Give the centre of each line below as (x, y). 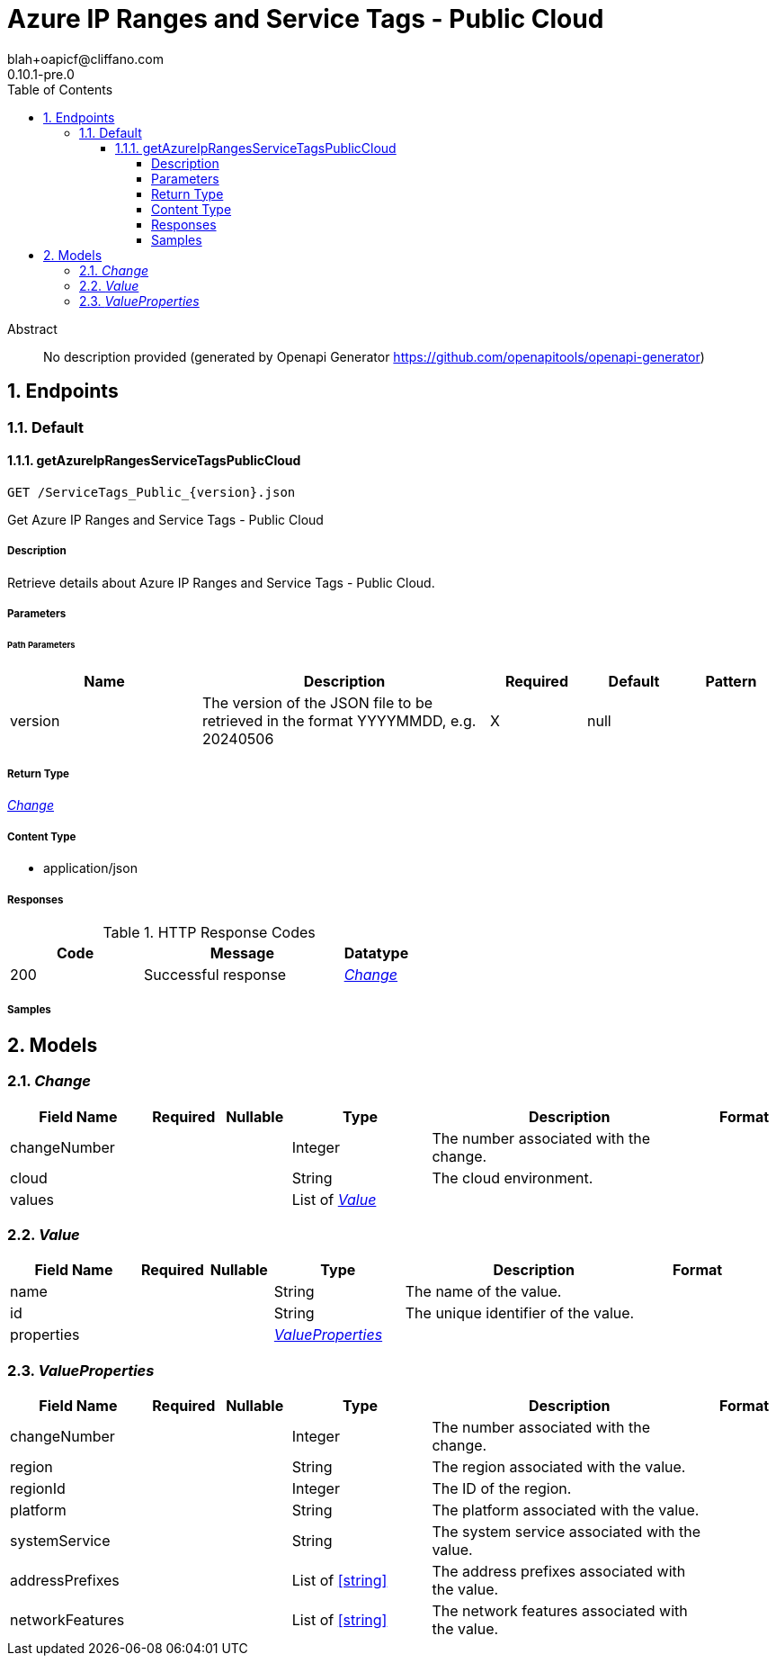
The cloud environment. (513, 1178)
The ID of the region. (502, 1489)
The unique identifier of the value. (520, 1313)
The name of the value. (483, 1292)
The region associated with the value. (559, 1467)
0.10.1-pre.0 (41, 74)
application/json (90, 868)
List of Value (334, 1199)
